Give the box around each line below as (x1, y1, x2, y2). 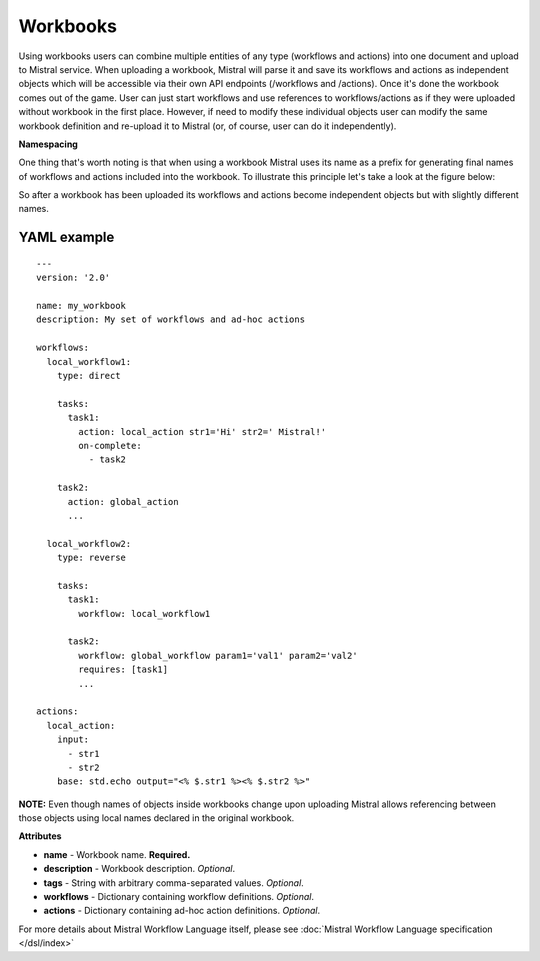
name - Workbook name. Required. (43, 848, 191, 860)
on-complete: (78, 440, 142, 451)
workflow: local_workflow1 (78, 608, 211, 619)
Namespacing (18, 138, 79, 150)
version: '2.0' (36, 272, 111, 284)
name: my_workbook (36, 300, 127, 312)
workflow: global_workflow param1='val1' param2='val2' (78, 650, 359, 661)
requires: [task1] (78, 664, 169, 675)
